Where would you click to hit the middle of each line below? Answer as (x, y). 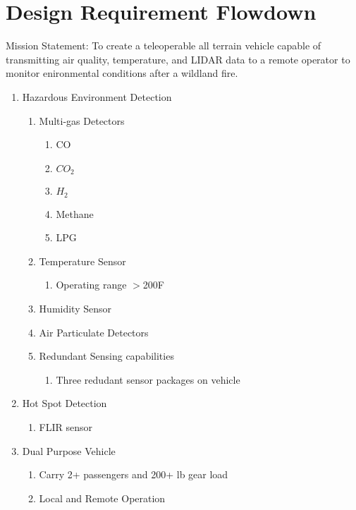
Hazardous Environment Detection (97, 96)
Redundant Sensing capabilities (106, 356)
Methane (75, 213)
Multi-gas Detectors (82, 120)
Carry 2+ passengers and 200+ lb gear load (134, 474)
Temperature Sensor (82, 261)
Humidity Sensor (75, 308)
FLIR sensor (66, 426)
